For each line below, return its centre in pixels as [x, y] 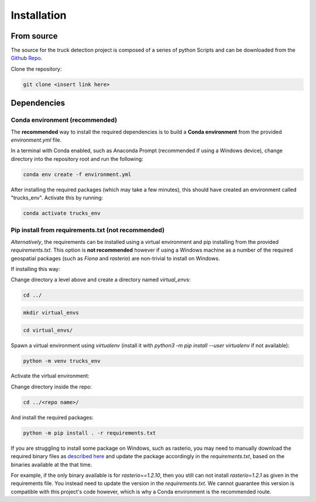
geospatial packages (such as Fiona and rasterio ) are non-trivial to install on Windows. [115, 258]
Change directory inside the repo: [51, 387]
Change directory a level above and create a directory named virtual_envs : [101, 280]
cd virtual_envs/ [48, 330]
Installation [39, 15]
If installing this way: [35, 269]
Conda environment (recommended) [64, 120]
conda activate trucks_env [62, 213]
